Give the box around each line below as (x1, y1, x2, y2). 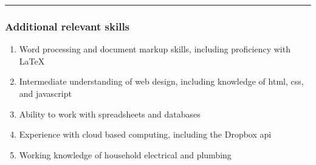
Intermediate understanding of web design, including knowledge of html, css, (19, 75, 304, 88)
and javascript (19, 87, 72, 99)
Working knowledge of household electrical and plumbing (19, 148, 232, 161)
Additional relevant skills (5, 18, 130, 33)
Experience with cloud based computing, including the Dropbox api (19, 128, 272, 141)
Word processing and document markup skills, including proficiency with (19, 43, 290, 55)
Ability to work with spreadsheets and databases (19, 107, 201, 120)
